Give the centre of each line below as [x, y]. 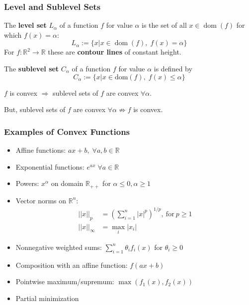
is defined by [173, 68]
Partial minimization [47, 298]
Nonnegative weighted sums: [59, 247]
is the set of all [164, 25]
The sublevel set [32, 68]
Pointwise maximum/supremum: [65, 281]
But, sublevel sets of [35, 109]
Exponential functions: [50, 166]
